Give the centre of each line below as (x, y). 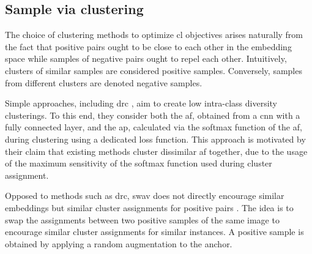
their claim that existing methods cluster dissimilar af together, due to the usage (156, 151)
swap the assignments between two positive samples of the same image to (142, 219)
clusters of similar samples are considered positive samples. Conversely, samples (154, 70)
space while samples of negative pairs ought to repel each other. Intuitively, (146, 58)
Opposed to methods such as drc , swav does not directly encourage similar (145, 196)
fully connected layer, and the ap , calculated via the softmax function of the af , (154, 127)
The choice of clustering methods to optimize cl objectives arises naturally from (154, 35)
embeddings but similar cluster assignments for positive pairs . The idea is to (149, 207)
